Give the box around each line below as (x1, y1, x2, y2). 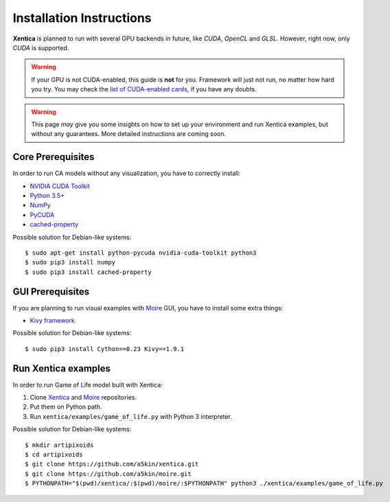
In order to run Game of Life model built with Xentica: (12, 380, 163, 389)
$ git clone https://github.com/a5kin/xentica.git (25, 460, 199, 468)
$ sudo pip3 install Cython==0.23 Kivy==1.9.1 (25, 345, 185, 353)
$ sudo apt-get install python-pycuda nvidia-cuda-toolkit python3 (25, 249, 257, 257)
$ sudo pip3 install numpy (25, 258, 116, 266)
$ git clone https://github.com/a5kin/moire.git (25, 470, 192, 477)
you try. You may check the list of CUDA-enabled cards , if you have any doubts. (31, 85, 257, 93)
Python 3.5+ (30, 191, 65, 199)
